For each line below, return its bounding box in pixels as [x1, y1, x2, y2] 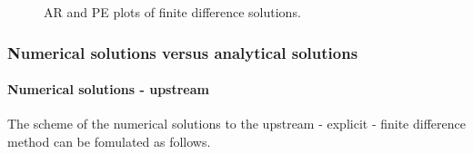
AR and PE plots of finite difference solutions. [44, 3, 301, 21]
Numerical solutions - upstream [7, 80, 209, 99]
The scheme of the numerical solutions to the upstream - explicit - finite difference [7, 114, 466, 133]
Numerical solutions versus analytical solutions [7, 41, 358, 63]
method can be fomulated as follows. [7, 131, 211, 150]
